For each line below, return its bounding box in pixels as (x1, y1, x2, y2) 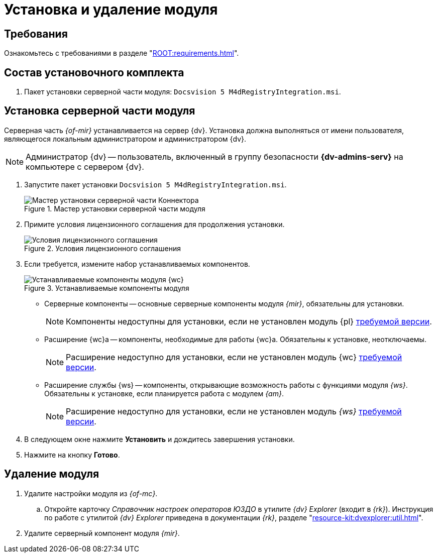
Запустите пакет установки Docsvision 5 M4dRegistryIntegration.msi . (24, 180, 287, 189)
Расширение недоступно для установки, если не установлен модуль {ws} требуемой (66, 406, 402, 416)
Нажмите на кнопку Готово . (24, 450, 120, 459)
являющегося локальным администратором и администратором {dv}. (4, 134, 247, 143)
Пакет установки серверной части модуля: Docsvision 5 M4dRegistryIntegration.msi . (24, 87, 341, 96)
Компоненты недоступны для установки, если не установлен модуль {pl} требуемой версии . (66, 316, 432, 326)
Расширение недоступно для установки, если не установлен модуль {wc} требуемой (66, 352, 402, 362)
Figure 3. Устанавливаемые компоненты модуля (24, 283, 189, 292)
